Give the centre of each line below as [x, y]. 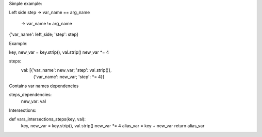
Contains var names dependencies [44, 86]
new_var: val [33, 101]
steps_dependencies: [30, 94]
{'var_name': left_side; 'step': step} [44, 34]
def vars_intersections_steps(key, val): [47, 119]
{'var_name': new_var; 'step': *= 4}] [69, 77]
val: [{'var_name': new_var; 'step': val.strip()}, [66, 70]
